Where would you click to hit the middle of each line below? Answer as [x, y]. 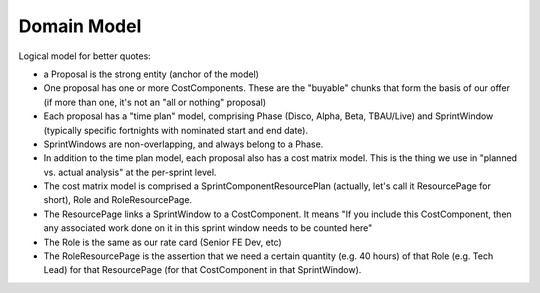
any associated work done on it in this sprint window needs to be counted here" [208, 228]
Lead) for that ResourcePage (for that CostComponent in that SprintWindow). [202, 270]
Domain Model [80, 26]
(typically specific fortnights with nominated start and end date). [176, 130]
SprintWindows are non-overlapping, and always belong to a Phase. [183, 144]
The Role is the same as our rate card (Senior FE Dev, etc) [162, 242]
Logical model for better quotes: [85, 56]
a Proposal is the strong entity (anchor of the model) [151, 74]
